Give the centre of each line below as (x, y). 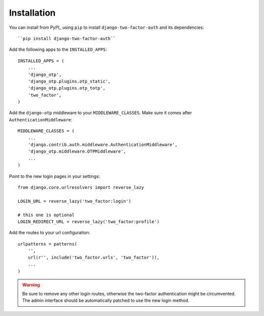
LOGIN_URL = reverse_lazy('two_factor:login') (75, 201)
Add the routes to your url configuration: (50, 233)
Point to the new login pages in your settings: (55, 176)
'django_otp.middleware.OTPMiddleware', (77, 151)
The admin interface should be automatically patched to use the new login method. (106, 300)
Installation (32, 13)
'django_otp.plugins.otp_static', (69, 81)
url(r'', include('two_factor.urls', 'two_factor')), (94, 258)
